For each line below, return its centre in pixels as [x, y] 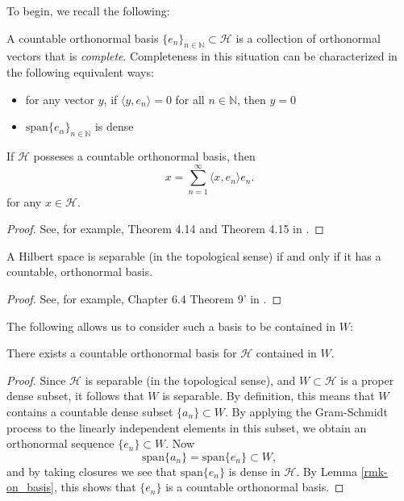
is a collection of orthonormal [308, 38]
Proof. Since [36, 380]
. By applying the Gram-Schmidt [306, 412]
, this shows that [95, 487]
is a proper [367, 380]
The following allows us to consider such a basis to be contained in [171, 326]
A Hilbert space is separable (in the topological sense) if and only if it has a [194, 255]
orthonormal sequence [60, 443]
